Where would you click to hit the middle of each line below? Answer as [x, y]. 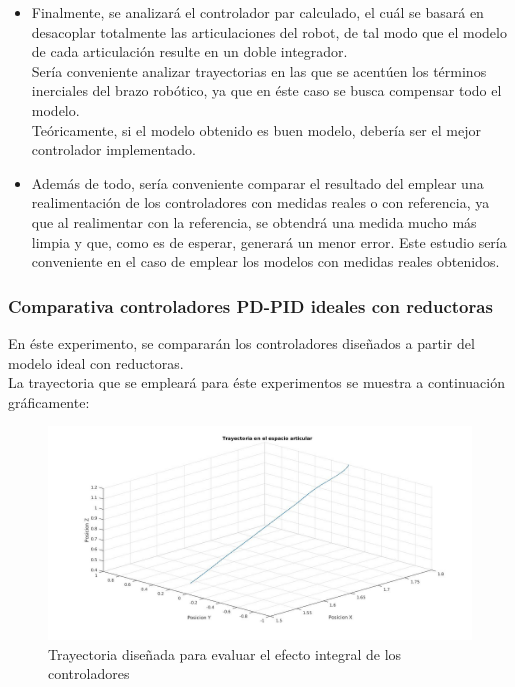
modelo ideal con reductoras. [96, 362]
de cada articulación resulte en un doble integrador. [189, 51]
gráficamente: [49, 401]
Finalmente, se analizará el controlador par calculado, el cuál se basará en [257, 12]
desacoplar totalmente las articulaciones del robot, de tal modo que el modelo [269, 31]
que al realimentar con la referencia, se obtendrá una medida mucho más [254, 221]
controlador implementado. [114, 149]
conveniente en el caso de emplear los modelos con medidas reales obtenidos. [265, 261]
